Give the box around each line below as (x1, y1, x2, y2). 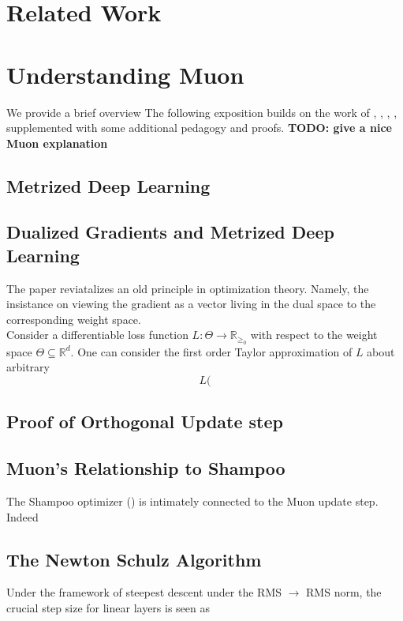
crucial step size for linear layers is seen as (6, 600, 211, 615)
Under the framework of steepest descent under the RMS (6, 584, 282, 600)
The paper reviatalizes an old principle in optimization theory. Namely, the (6, 280, 369, 296)
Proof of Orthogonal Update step (6, 409, 283, 434)
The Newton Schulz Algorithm (6, 547, 262, 571)
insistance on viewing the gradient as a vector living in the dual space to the (6, 295, 376, 312)
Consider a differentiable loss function (6, 326, 188, 343)
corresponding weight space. (6, 310, 141, 327)
